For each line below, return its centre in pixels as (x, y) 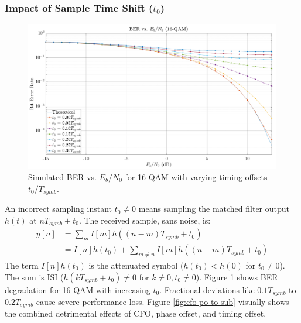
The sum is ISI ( (34, 276)
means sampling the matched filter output (214, 209)
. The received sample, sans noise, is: (145, 220)
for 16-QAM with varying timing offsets (196, 177)
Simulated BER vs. (62, 177)
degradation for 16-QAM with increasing (78, 289)
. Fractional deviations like (207, 289)
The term (22, 265)
